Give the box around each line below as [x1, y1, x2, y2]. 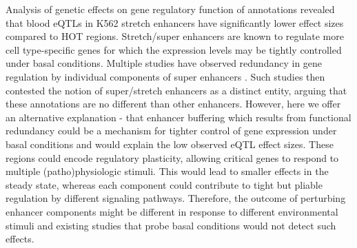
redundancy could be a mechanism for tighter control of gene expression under [6, 123, 337, 138]
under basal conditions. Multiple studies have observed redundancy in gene [6, 56, 323, 70]
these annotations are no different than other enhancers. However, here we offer [6, 96, 341, 111]
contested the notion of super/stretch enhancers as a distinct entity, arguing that [6, 83, 347, 97]
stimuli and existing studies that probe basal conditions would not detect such [6, 218, 336, 232]
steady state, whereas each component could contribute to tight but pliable [6, 177, 323, 192]
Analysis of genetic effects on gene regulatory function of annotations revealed [6, 2, 335, 16]
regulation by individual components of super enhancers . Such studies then [6, 69, 325, 83]
